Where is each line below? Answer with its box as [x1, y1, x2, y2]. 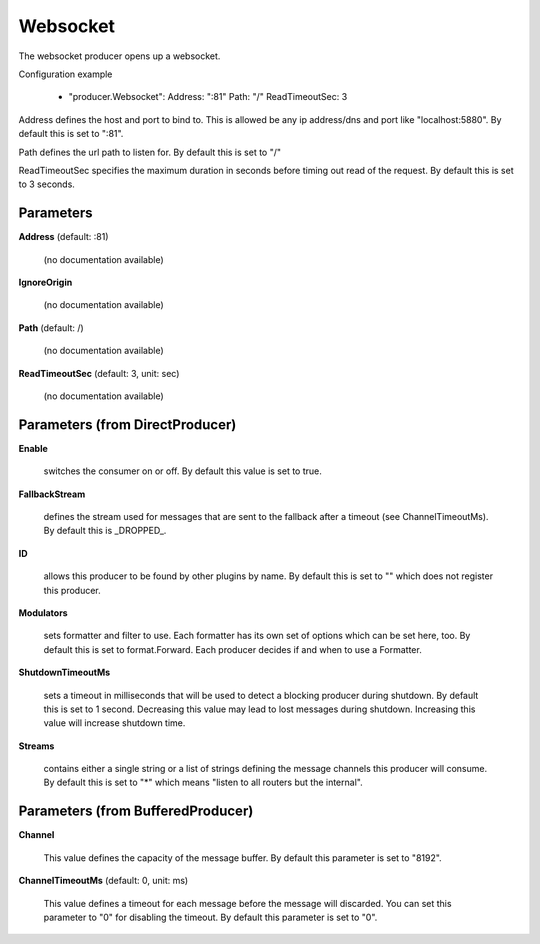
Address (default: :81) [18, 231, 109, 243]
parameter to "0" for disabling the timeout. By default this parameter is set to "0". [43, 911, 378, 923]
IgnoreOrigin [18, 276, 73, 288]
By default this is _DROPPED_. [43, 525, 167, 537]
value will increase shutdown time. [43, 717, 186, 729]
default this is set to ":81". [18, 128, 124, 140]
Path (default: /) [18, 321, 84, 334]
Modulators [18, 606, 69, 619]
